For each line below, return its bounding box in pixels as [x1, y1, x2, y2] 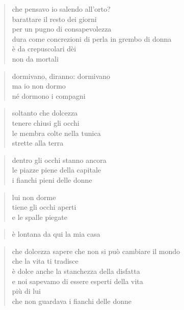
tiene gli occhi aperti [12, 202, 76, 212]
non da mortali [12, 53, 59, 64]
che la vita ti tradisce [12, 256, 78, 266]
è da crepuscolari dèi [12, 43, 76, 54]
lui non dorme [12, 191, 56, 202]
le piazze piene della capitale [12, 164, 101, 175]
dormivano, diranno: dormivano [12, 70, 111, 81]
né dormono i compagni [12, 90, 86, 101]
